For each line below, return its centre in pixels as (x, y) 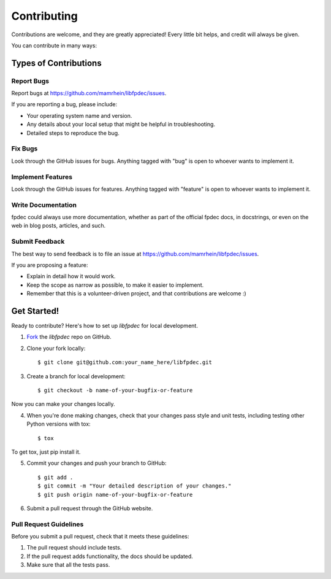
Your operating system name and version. (79, 115)
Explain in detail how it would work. (71, 276)
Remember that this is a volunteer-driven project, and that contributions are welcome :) (136, 293)
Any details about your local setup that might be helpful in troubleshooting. (121, 124)
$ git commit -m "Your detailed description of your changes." (135, 486)
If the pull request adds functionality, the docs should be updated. (110, 556)
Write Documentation (44, 204)
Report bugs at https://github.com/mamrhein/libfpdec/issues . (89, 93)
